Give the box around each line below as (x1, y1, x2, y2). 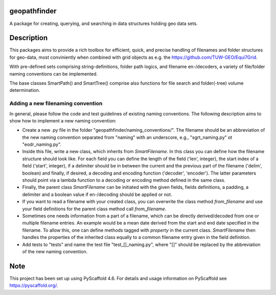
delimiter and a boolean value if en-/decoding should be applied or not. (22, 191, 172, 198)
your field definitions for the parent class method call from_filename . (22, 206, 167, 212)
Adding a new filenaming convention (9, 100, 103, 107)
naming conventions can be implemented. (9, 70, 98, 77)
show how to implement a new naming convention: (9, 117, 117, 124)
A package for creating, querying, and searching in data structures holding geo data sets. (9, 20, 198, 27)
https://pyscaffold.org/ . (9, 282, 58, 288)
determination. (9, 87, 40, 93)
